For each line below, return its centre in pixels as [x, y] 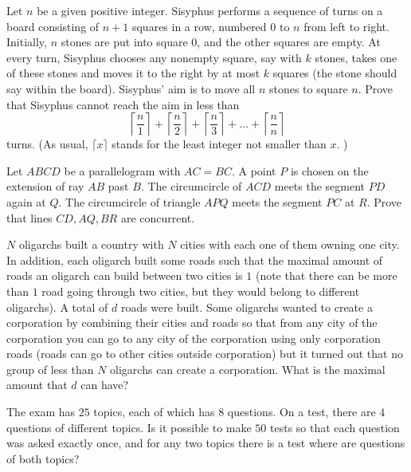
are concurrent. [158, 217]
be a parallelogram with [122, 170]
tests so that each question [335, 427]
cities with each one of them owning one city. [290, 244]
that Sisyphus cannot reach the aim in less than [123, 104]
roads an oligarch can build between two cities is [125, 275]
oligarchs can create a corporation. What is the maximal [248, 369]
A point [257, 170]
